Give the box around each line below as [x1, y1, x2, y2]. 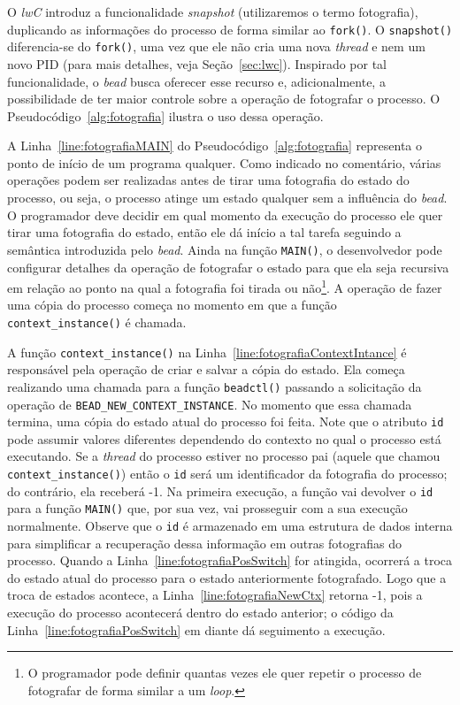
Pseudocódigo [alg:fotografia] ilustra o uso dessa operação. [7, 106, 324, 125]
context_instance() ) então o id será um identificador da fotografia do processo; [7, 464, 448, 482]
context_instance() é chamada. [7, 312, 187, 331]
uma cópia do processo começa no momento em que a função [7, 295, 337, 314]
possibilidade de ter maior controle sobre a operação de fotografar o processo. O [7, 89, 441, 108]
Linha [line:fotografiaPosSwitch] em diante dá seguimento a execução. [7, 620, 386, 639]
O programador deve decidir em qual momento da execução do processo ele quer [7, 205, 443, 224]
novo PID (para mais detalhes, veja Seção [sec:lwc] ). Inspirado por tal [7, 54, 387, 73]
